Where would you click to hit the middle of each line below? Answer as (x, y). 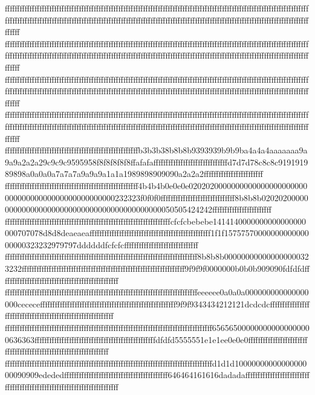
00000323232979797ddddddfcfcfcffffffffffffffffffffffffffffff (102, 244)
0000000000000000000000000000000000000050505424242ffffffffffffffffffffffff (138, 209)
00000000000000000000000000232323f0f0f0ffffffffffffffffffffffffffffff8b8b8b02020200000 (157, 197)
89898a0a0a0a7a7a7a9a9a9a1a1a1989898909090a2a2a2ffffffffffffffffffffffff (134, 174)
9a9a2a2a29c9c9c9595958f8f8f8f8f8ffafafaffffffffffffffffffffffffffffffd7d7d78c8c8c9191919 (157, 162)
